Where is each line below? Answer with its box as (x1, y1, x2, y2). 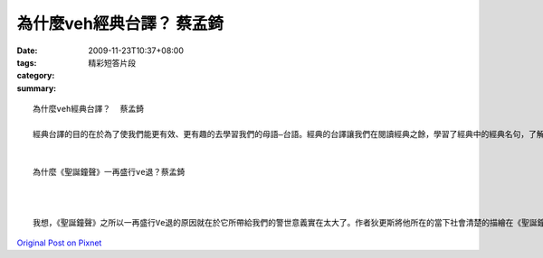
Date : (16, 45, 38, 56)
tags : (16, 57, 37, 68)
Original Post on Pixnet (16, 237, 102, 248)
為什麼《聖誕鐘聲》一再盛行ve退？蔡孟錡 (33, 167, 186, 178)
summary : (16, 82, 57, 94)
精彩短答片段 (88, 57, 136, 68)
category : (16, 70, 55, 81)
